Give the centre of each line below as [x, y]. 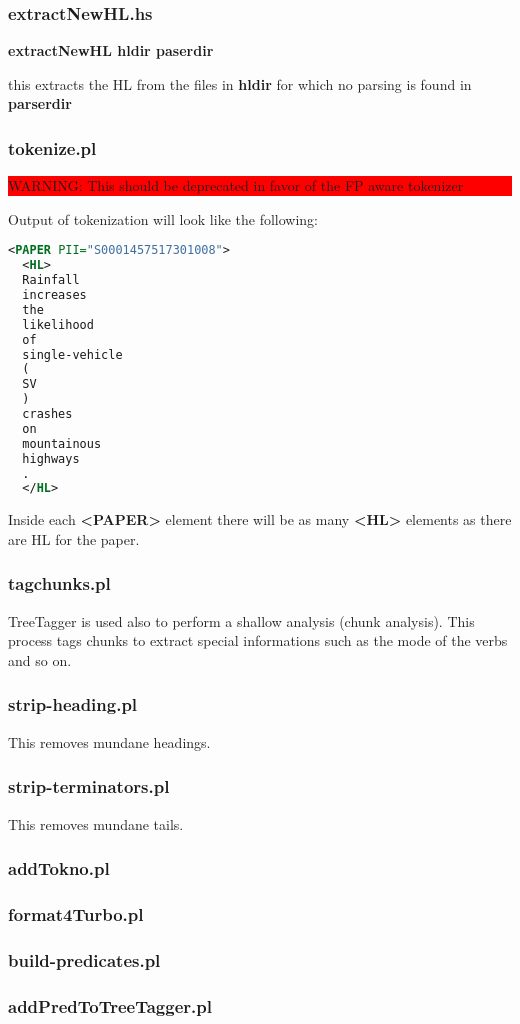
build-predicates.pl [84, 959]
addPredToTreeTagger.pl [110, 1005]
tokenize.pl [52, 147]
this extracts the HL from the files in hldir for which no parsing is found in [240, 83]
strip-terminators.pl [89, 786]
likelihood [58, 324]
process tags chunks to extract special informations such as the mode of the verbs [258, 640]
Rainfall [51, 280]
